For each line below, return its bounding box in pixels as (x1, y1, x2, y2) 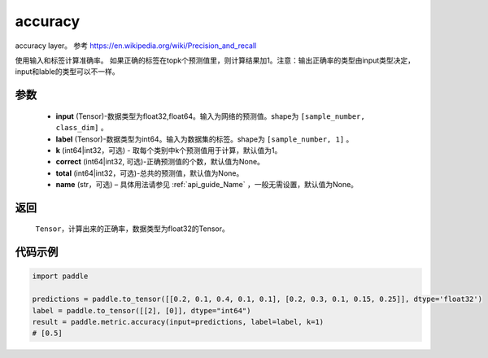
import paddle (32, 272, 89, 281)
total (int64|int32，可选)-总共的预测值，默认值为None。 (55, 168, 244, 178)
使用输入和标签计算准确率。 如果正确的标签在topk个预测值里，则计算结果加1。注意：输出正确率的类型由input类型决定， (15, 55, 415, 65)
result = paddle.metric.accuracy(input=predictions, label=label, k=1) (32, 317, 325, 327)
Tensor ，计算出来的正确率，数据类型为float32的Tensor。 (35, 224, 229, 234)
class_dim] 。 (55, 123, 109, 133)
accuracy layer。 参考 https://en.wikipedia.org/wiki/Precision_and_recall (15, 41, 257, 50)
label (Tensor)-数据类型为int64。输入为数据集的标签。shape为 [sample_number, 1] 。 (55, 134, 354, 144)
